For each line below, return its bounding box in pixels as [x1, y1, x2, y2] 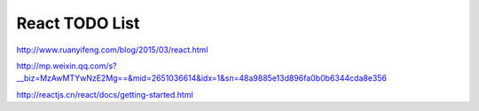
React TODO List [16, 13, 140, 33]
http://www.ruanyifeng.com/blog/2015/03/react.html [16, 44, 208, 55]
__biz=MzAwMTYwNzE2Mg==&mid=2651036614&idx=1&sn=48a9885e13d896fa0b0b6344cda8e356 [16, 73, 388, 83]
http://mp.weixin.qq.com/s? [16, 60, 117, 71]
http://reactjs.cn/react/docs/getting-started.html [16, 89, 194, 99]
